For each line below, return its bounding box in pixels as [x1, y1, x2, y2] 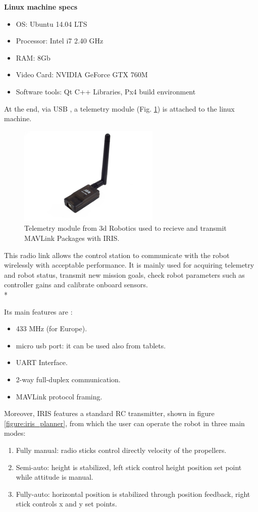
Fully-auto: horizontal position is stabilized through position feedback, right [16, 488, 250, 499]
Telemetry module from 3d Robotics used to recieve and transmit [24, 223, 227, 233]
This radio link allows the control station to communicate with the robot [4, 249, 230, 260]
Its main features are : [4, 306, 73, 317]
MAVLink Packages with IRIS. [24, 233, 120, 243]
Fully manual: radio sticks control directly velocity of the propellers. [16, 444, 227, 455]
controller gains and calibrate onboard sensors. [4, 279, 148, 290]
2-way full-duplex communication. [16, 374, 121, 385]
